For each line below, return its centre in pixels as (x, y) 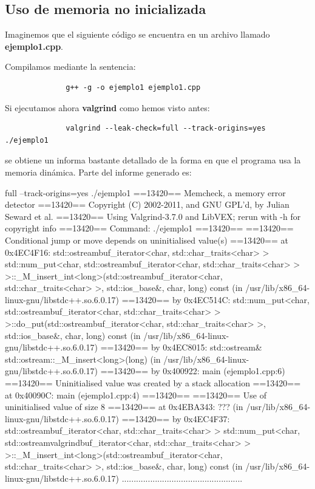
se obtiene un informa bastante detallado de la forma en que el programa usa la (153, 160)
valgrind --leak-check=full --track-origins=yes (166, 128)
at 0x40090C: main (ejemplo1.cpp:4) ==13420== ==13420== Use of (136, 395)
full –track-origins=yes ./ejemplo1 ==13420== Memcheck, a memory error (145, 192)
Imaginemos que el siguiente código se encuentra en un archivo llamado (137, 34)
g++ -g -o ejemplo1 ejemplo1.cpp (133, 87)
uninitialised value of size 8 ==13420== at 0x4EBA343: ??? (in (124, 407)
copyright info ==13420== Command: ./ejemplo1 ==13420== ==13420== (149, 228)
